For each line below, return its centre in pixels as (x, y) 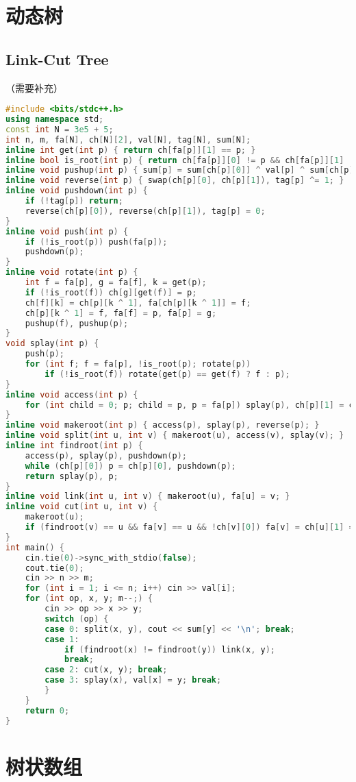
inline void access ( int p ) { (72, 394)
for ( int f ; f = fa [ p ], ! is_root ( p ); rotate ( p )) (138, 364)
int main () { (35, 547)
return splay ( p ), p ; (72, 476)
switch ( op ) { (77, 619)
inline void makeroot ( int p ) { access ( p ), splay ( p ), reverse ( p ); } (163, 425)
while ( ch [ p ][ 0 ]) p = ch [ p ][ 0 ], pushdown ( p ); (130, 466)
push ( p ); (44, 354)
